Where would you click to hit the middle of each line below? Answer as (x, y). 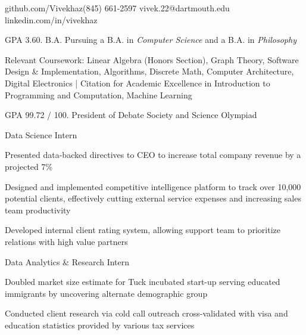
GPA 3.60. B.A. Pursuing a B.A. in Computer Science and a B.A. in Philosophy (151, 40)
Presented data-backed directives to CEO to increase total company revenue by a (153, 155)
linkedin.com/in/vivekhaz (51, 19)
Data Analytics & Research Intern (67, 261)
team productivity (38, 210)
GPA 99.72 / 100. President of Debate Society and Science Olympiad (131, 115)
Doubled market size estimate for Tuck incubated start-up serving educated (143, 282)
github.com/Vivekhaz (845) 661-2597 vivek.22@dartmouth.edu (117, 8)
